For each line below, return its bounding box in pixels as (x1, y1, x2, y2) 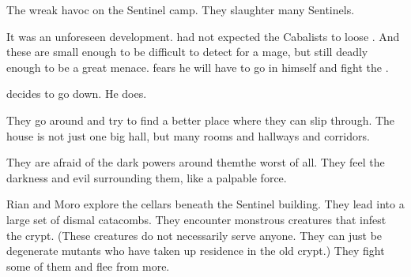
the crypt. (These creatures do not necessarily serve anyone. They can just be (6, 226, 383, 243)
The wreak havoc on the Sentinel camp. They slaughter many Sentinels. (6, 2, 355, 17)
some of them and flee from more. (6, 257, 170, 274)
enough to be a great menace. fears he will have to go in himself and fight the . (6, 58, 389, 75)
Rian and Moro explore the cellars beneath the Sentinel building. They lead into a (6, 196, 405, 212)
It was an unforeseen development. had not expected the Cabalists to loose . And (6, 28, 400, 44)
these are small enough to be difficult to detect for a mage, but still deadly (6, 43, 368, 60)
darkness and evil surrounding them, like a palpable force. (6, 169, 287, 185)
